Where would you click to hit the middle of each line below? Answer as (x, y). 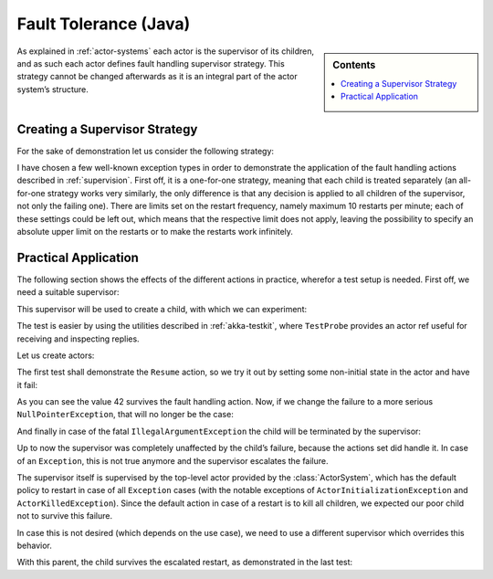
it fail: (27, 384)
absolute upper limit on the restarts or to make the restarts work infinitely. (155, 232)
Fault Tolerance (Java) (104, 24)
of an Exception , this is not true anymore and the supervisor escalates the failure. (173, 460)
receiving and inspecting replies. (79, 339)
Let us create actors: (56, 355)
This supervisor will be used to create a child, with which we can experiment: (162, 309)
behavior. (34, 545)
